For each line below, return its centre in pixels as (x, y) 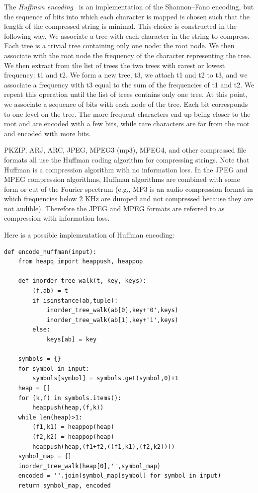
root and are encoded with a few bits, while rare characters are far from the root (127, 123)
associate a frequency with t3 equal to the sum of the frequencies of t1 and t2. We (129, 84)
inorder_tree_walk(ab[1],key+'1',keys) (112, 320)
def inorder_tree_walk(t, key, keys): (82, 281)
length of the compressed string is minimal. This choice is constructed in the (121, 26)
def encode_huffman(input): (50, 252)
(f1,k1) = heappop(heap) (73, 427)
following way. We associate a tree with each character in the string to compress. (127, 36)
